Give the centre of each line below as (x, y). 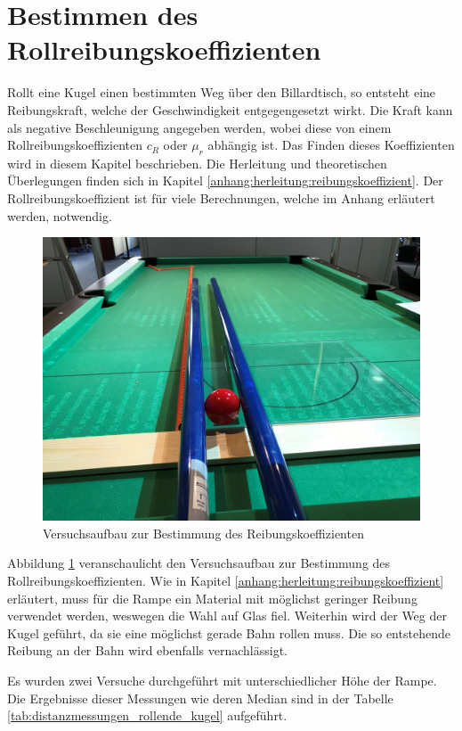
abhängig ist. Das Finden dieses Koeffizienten (331, 145)
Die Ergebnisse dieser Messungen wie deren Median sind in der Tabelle (200, 698)
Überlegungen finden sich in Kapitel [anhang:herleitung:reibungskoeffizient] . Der (225, 181)
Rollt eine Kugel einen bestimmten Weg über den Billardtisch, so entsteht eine (222, 92)
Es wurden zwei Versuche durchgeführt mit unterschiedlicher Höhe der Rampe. (222, 681)
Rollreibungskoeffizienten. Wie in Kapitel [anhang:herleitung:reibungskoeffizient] (226, 581)
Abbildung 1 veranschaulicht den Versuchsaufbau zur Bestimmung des (199, 563)
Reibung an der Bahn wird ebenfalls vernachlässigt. (147, 650)
